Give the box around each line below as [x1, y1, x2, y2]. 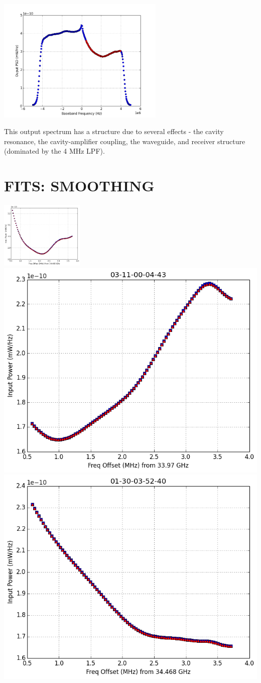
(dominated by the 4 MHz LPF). [4, 146, 105, 156]
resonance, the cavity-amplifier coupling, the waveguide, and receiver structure [4, 136, 245, 146]
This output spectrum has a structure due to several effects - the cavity [4, 126, 224, 137]
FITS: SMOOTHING [4, 175, 155, 196]
